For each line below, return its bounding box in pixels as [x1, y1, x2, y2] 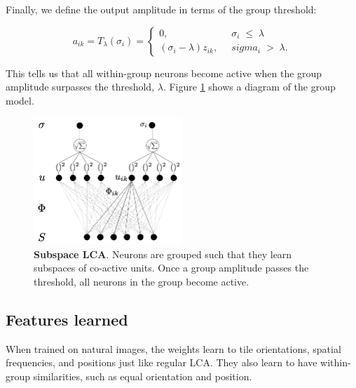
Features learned [6, 308, 128, 330]
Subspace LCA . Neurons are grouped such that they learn [34, 246, 292, 261]
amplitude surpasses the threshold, [6, 79, 155, 94]
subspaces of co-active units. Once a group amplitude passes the [34, 260, 309, 275]
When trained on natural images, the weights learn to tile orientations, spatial [6, 341, 341, 356]
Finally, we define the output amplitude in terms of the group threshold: [6, 2, 317, 16]
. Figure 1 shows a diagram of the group [163, 79, 336, 94]
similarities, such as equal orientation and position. [33, 368, 252, 383]
